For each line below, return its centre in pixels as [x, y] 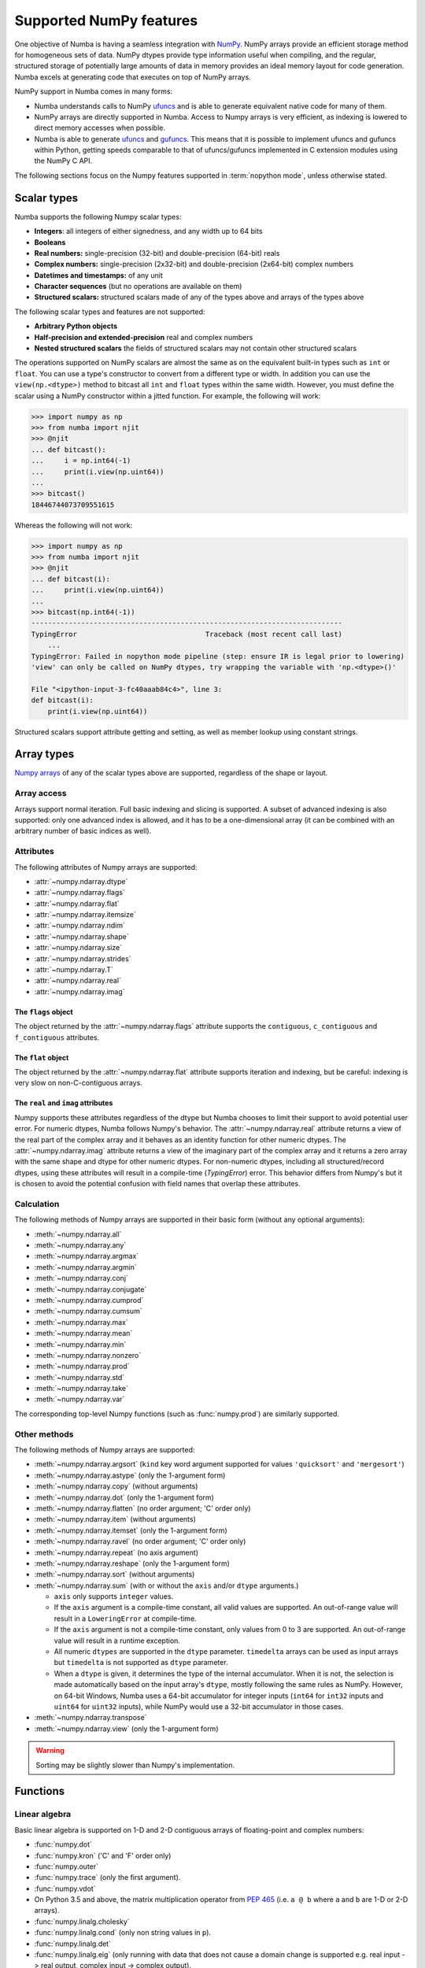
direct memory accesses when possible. [100, 128]
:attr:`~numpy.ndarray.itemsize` [85, 915]
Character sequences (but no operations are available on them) [138, 287]
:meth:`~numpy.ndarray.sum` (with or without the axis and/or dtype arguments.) [166, 1585]
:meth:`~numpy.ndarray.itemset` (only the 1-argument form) [131, 1530]
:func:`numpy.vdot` [65, 1888]
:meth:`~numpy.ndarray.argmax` [87, 1256]
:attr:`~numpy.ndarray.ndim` [79, 926]
